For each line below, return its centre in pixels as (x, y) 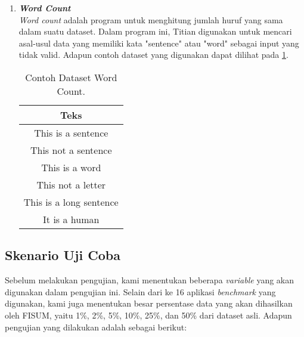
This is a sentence (71, 132)
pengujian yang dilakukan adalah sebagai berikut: (96, 327)
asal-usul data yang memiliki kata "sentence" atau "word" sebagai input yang (159, 43)
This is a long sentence (71, 202)
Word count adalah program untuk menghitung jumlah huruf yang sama (151, 19)
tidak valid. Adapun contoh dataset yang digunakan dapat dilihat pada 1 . (153, 55)
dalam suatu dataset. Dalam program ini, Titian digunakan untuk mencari (155, 31)
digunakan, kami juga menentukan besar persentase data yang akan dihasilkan (149, 303)
